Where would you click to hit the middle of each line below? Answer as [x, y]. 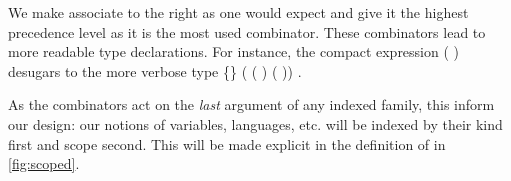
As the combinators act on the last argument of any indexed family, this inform [251, 104]
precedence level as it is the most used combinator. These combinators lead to [247, 31]
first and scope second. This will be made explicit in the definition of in [227, 143]
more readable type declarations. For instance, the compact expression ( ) [234, 51]
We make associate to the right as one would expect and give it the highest [238, 12]
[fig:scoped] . [44, 163]
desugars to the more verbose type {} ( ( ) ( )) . [155, 70]
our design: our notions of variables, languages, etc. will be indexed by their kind [255, 123]
